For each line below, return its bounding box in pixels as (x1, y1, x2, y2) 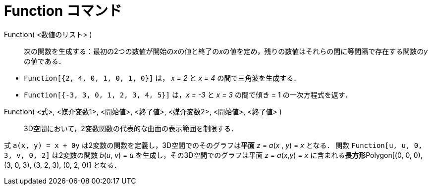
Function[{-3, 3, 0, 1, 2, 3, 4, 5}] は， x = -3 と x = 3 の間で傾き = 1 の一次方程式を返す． (24, 90, 352, 99)
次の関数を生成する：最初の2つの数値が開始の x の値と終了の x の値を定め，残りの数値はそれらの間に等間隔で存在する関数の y (24, 47, 428, 55)
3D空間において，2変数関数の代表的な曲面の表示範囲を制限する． (24, 124, 238, 133)
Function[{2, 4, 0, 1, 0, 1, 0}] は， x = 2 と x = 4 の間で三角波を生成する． (24, 73, 301, 82)
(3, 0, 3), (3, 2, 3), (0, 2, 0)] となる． (4, 160, 121, 169)
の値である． (24, 56, 65, 65)
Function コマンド (4, 2, 122, 19)
